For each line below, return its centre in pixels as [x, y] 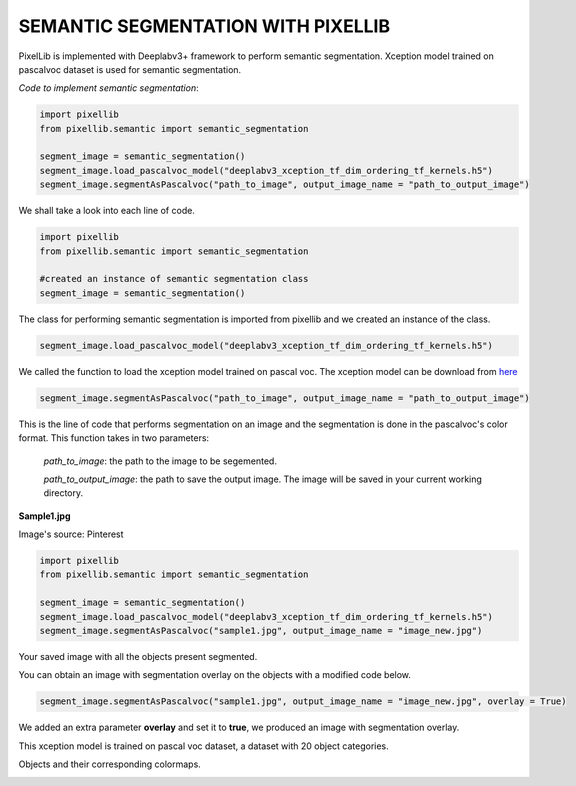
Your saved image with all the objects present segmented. [138, 656]
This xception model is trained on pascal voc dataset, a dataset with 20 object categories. [203, 746]
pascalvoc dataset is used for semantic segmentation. [130, 69]
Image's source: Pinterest [71, 534]
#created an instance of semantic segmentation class [174, 279]
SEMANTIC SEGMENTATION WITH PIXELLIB [204, 26]
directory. [63, 493]
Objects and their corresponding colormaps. [110, 764]
